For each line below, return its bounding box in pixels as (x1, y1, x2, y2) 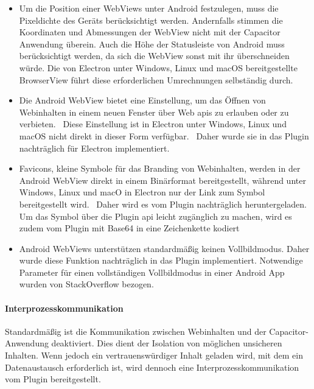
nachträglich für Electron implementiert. (19, 141, 170, 154)
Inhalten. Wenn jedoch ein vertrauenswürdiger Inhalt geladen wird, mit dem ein (5, 349, 303, 362)
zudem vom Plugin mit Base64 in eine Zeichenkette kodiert (19, 222, 240, 234)
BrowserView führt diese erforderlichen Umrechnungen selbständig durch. (19, 73, 293, 86)
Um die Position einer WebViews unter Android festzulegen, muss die (19, 2, 279, 14)
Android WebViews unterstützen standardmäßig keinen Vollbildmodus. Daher (19, 242, 310, 254)
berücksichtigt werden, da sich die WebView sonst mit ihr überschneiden (19, 49, 290, 62)
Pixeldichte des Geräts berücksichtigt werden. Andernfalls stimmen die (19, 13, 283, 26)
